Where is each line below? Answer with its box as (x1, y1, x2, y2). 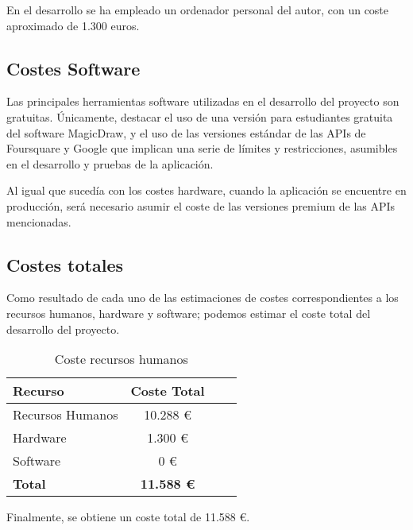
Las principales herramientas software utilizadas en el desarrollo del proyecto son (6, 93, 399, 110)
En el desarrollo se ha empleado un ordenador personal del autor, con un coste (6, 2, 389, 17)
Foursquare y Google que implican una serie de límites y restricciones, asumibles (6, 140, 398, 157)
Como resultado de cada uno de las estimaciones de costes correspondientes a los (6, 289, 399, 306)
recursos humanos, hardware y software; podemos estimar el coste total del (6, 304, 371, 321)
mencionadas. (6, 213, 71, 230)
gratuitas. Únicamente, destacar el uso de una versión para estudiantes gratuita (6, 108, 393, 125)
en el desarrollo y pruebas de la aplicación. (6, 155, 214, 172)
